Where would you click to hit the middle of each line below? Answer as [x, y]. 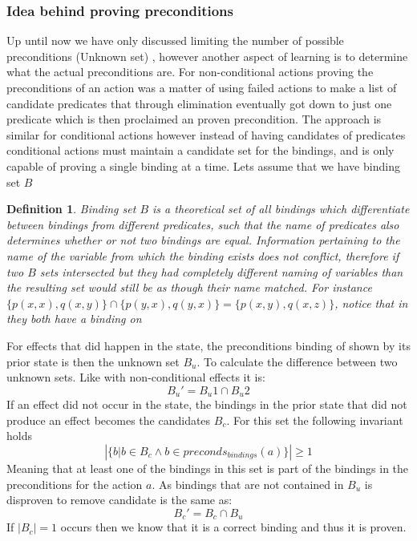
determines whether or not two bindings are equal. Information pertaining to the [203, 240]
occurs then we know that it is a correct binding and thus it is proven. [233, 527]
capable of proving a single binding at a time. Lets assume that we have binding [203, 166]
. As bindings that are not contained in [248, 484]
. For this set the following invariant [315, 420]
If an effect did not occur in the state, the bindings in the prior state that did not [207, 404]
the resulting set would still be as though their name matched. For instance [189, 287]
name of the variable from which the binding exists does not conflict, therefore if [203, 255]
